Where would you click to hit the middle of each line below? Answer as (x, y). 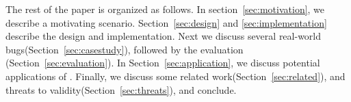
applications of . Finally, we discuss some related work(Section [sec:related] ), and (175, 76)
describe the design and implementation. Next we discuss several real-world (164, 36)
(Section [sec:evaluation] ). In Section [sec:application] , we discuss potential (163, 63)
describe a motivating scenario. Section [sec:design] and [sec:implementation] (166, 22)
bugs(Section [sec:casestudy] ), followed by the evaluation (125, 49)
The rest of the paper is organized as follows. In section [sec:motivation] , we (165, 9)
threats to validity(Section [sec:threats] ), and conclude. (121, 89)
